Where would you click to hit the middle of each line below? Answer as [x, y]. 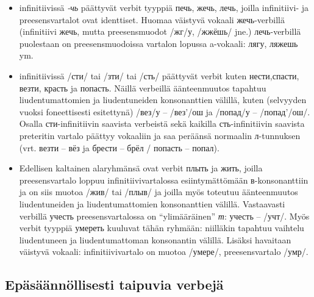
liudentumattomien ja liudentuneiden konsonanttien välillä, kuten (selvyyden [163, 100]
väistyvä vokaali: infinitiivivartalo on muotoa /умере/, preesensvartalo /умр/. [164, 252]
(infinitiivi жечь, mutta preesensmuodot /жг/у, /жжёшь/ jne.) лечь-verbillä [160, 31]
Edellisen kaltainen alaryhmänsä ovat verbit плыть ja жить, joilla [141, 168]
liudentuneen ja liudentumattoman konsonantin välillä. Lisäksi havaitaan [155, 239]
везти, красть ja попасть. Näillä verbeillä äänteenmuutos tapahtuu [143, 88]
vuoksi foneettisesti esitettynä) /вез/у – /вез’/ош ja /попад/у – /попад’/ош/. [165, 111]
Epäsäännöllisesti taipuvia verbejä [114, 284]
